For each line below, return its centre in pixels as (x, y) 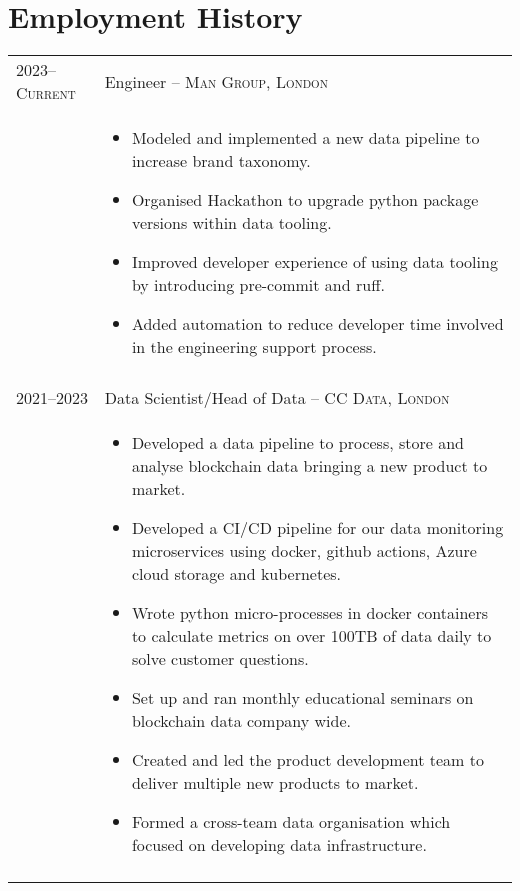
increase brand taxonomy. (221, 161)
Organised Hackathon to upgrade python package (305, 200)
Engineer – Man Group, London (216, 81)
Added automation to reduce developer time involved (317, 324)
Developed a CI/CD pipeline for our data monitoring (317, 528)
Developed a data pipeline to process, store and (298, 443)
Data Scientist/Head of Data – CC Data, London (277, 398)
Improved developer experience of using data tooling (314, 262)
